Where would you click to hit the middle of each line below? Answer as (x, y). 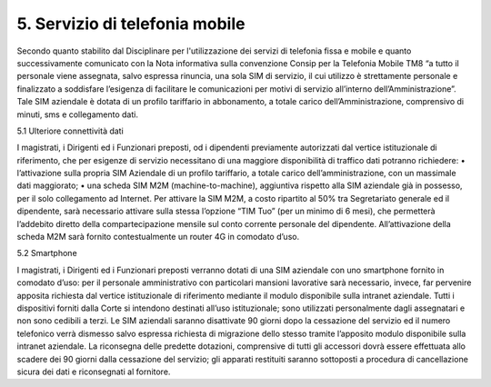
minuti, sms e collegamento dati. (77, 114)
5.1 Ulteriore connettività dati (70, 131)
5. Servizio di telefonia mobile (131, 24)
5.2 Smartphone (47, 253)
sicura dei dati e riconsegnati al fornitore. (94, 372)
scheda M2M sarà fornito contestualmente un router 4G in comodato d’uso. (158, 237)
